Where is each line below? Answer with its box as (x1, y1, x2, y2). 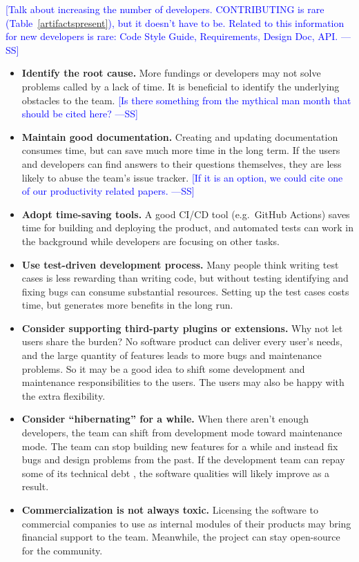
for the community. (21, 543, 103, 557)
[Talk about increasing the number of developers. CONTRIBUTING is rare (6, 2, 324, 16)
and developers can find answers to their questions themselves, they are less (21, 156, 342, 171)
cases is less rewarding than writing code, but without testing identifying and (21, 271, 349, 285)
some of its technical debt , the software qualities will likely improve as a (21, 465, 330, 480)
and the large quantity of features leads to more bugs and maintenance (21, 348, 322, 362)
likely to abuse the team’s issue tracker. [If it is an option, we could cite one (21, 170, 343, 184)
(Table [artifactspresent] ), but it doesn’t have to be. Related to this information (6, 15, 345, 30)
